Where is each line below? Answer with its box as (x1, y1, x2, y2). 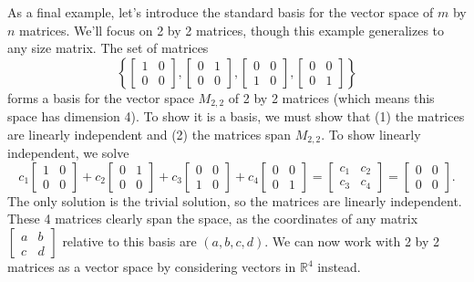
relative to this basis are (62, 232, 197, 251)
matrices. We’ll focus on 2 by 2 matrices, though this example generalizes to (19, 20, 445, 39)
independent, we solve (7, 143, 129, 162)
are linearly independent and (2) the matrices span (7, 124, 292, 143)
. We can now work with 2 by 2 (264, 232, 440, 251)
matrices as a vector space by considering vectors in (7, 257, 296, 277)
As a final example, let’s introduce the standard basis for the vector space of (7, 3, 434, 21)
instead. (317, 257, 361, 277)
